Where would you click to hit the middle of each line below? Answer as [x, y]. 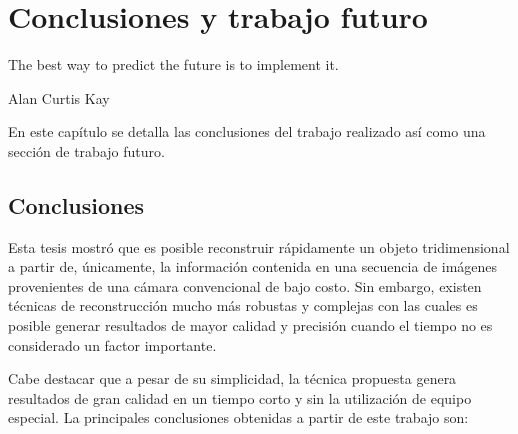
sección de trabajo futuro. [86, 150]
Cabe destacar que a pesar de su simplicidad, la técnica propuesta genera [232, 378]
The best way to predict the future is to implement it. [173, 64]
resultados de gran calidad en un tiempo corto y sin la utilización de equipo [240, 397]
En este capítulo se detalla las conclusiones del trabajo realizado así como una [247, 131]
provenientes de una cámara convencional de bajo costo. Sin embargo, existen [245, 285]
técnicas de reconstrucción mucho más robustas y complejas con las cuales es [243, 305]
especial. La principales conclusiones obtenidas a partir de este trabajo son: [238, 417]
